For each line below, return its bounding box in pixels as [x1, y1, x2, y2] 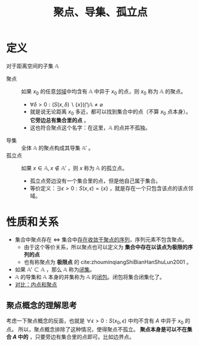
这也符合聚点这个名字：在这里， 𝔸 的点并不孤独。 [29, 124, 151, 131]
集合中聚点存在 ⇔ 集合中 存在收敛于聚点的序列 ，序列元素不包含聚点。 [14, 236, 188, 243]
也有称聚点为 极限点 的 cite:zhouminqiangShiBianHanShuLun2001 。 [23, 259, 192, 266]
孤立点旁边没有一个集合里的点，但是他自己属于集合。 [29, 177, 161, 184]
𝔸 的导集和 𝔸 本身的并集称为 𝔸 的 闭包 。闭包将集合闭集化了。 [14, 274, 166, 281]
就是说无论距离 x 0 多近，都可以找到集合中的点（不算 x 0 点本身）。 [29, 108, 191, 117]
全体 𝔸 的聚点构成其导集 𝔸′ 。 [21, 144, 94, 151]
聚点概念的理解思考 [6, 300, 77, 310]
